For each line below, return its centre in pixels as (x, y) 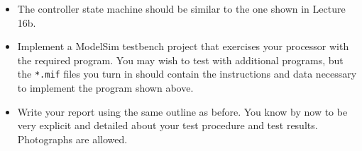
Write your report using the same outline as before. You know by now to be (182, 111)
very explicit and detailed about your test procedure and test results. (168, 125)
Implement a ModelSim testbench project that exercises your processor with (183, 46)
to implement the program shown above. (105, 88)
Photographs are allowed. (72, 139)
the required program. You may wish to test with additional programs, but (180, 60)
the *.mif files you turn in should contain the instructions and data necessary (187, 74)
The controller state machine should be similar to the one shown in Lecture (181, 8)
